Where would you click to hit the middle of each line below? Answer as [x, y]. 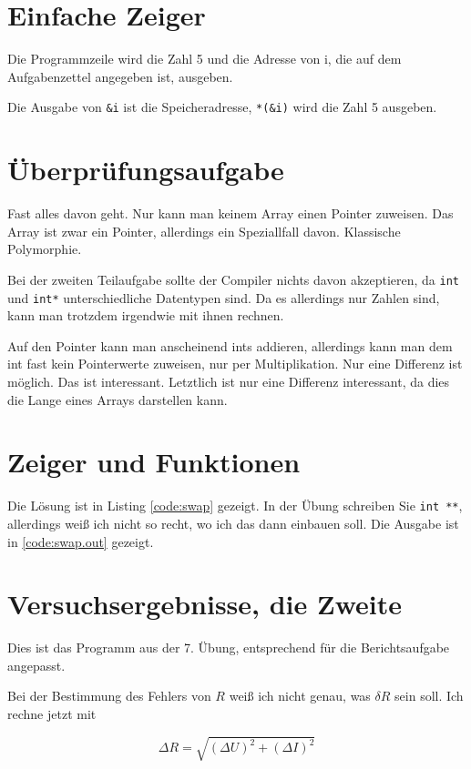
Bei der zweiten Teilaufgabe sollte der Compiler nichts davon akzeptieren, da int [234, 279]
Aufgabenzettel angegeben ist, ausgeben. [120, 76]
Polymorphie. [45, 249]
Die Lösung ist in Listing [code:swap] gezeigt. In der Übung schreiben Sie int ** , [235, 506]
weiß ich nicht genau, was [300, 696]
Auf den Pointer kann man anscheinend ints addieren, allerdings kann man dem [230, 345]
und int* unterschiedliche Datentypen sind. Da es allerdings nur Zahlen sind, [224, 297]
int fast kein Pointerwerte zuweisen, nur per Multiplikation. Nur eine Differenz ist [235, 364]
